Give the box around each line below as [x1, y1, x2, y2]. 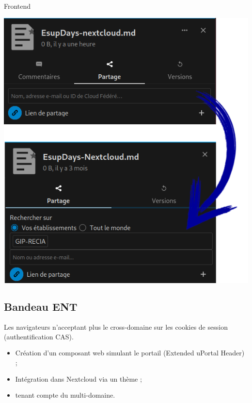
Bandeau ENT [4, 299, 78, 314]
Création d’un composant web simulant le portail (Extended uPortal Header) [15, 348, 245, 358]
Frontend [4, 1, 31, 11]
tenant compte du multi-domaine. [15, 390, 115, 400]
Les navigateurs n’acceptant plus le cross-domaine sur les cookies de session [4, 322, 228, 332]
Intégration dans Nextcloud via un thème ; [15, 373, 142, 384]
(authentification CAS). [4, 331, 74, 341]
